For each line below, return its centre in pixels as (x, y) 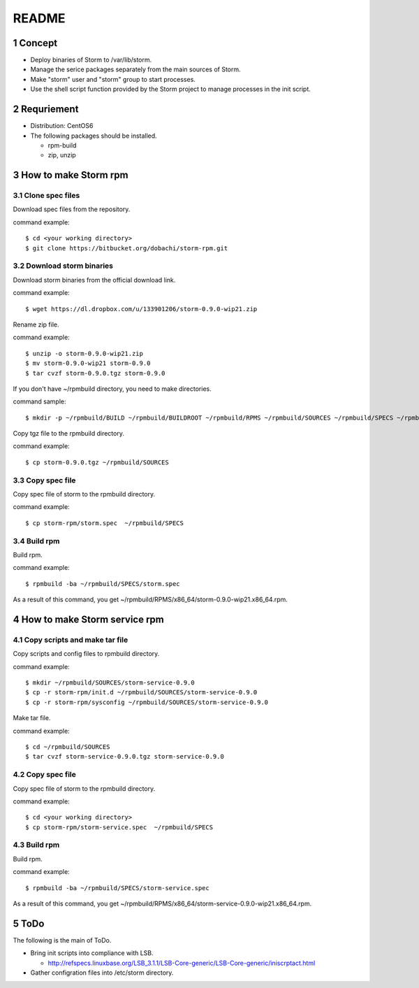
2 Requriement (46, 109)
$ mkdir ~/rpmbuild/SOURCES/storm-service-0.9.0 (110, 683)
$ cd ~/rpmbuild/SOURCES (68, 747)
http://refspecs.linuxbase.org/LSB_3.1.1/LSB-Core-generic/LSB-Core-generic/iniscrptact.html (182, 963)
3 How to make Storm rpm (71, 175)
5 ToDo (29, 923)
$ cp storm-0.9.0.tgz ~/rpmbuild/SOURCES (97, 462)
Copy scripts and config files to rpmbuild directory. (86, 654)
